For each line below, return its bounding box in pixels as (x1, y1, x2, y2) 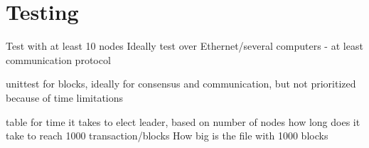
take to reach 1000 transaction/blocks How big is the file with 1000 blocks (6, 128, 328, 143)
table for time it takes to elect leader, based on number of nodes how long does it (6, 114, 360, 129)
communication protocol (6, 52, 111, 67)
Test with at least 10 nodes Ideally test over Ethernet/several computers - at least (6, 38, 363, 53)
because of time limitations (6, 90, 124, 105)
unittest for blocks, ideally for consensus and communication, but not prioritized (6, 76, 356, 91)
